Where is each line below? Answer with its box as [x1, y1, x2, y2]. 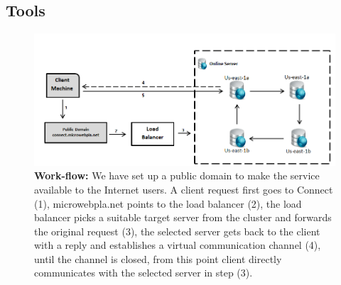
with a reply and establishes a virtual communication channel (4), [34, 238, 321, 252]
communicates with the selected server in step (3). [34, 265, 253, 280]
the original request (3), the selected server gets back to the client [34, 223, 320, 238]
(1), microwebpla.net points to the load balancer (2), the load [34, 196, 302, 211]
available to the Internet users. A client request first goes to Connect [34, 181, 333, 196]
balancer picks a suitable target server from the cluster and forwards [34, 210, 332, 225]
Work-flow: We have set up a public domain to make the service [34, 168, 320, 183]
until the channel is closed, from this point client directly [34, 251, 282, 266]
